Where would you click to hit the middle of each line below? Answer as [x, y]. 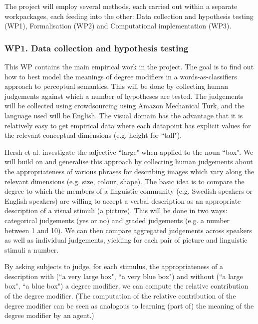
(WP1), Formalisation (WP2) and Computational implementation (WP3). [118, 26]
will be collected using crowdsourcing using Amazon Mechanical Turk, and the [125, 106]
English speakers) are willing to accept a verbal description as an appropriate [123, 200]
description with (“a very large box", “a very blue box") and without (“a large [124, 276]
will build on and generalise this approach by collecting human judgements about [129, 162]
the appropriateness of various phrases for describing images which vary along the [129, 171]
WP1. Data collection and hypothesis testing [97, 48]
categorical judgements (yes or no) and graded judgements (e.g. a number [117, 220]
